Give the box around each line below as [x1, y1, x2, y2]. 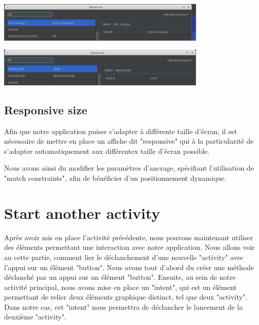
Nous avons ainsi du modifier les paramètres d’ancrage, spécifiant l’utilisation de [4, 162, 254, 173]
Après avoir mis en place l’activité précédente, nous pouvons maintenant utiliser [4, 232, 253, 242]
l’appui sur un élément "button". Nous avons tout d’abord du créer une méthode [4, 262, 254, 272]
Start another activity [4, 202, 160, 223]
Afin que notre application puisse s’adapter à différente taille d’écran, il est [4, 125, 237, 136]
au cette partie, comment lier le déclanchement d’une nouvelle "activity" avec [4, 251, 244, 262]
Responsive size [4, 102, 87, 117]
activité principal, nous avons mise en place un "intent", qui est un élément [4, 281, 237, 292]
